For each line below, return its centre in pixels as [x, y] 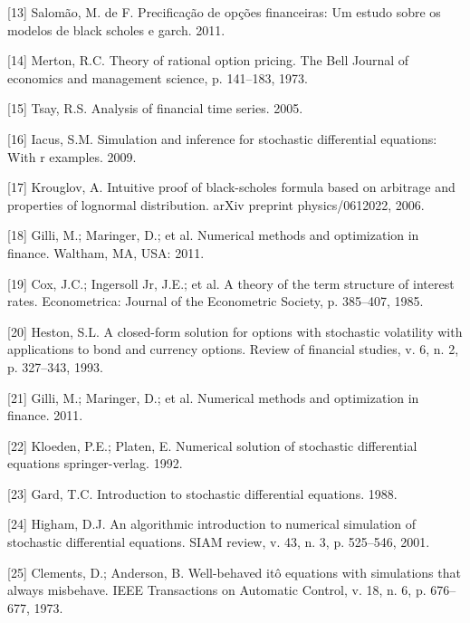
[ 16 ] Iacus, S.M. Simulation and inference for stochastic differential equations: [222, 138]
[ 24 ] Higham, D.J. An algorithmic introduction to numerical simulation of [211, 524]
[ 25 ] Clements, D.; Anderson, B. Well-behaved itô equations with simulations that [234, 572]
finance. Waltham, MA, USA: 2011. [106, 252]
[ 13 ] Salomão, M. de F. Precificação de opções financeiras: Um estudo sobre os [224, 12]
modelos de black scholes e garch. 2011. [116, 29]
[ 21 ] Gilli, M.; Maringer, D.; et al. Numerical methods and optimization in [213, 397]
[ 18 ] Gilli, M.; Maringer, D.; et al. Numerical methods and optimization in [213, 235]
